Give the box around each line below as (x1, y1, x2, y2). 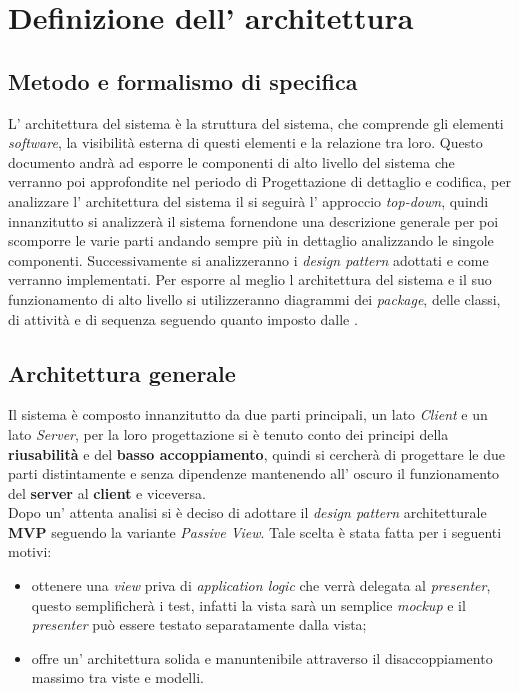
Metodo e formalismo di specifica (8, 65, 358, 96)
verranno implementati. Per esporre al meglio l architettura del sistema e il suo (8, 269, 492, 290)
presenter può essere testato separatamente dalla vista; (31, 614, 367, 635)
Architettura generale (8, 357, 236, 388)
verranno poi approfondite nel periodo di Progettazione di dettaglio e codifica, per (8, 171, 511, 192)
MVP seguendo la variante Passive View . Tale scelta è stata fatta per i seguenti (8, 521, 502, 542)
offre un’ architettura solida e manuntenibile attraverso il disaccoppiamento (31, 647, 493, 668)
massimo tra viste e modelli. (31, 667, 204, 688)
